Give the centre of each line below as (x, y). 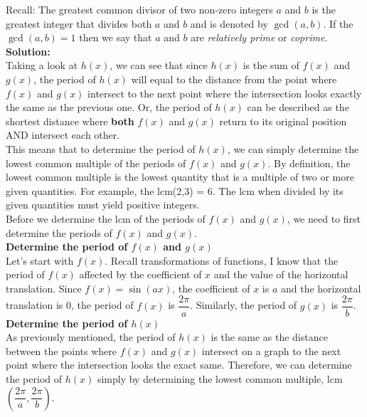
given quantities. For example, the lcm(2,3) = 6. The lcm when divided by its (175, 190)
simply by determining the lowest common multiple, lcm (220, 378)
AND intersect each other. (63, 135)
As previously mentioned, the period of (91, 337)
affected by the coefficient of (140, 274)
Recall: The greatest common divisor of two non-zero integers (139, 9)
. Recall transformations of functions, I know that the (222, 260)
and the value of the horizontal (281, 274)
